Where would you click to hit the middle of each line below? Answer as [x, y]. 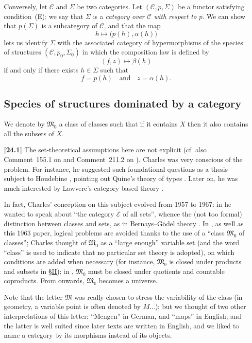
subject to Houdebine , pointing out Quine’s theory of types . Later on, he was [121, 178]
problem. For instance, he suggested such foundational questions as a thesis [116, 169]
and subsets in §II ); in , [39, 271]
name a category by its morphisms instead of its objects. [88, 335]
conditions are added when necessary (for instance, [79, 262]
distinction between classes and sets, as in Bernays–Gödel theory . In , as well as [124, 223]
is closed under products [205, 262]
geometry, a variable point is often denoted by [72, 306]
